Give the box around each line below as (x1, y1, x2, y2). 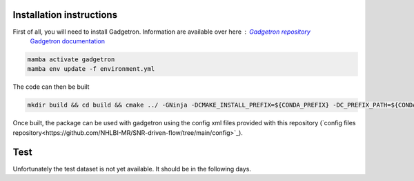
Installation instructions (12, 9, 117, 21)
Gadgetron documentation (30, 36, 105, 45)
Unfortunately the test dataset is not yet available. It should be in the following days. (12, 164, 252, 173)
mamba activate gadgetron (27, 55, 115, 63)
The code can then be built (12, 83, 90, 91)
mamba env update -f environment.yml (27, 65, 155, 73)
